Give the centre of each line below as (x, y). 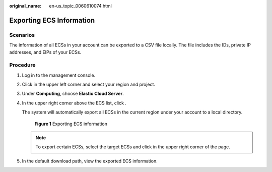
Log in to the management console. (59, 75)
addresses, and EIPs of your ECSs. (45, 52)
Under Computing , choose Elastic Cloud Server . (73, 94)
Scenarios (22, 35)
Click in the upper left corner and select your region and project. (89, 84)
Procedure (22, 65)
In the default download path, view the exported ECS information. (90, 161)
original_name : (25, 6)
